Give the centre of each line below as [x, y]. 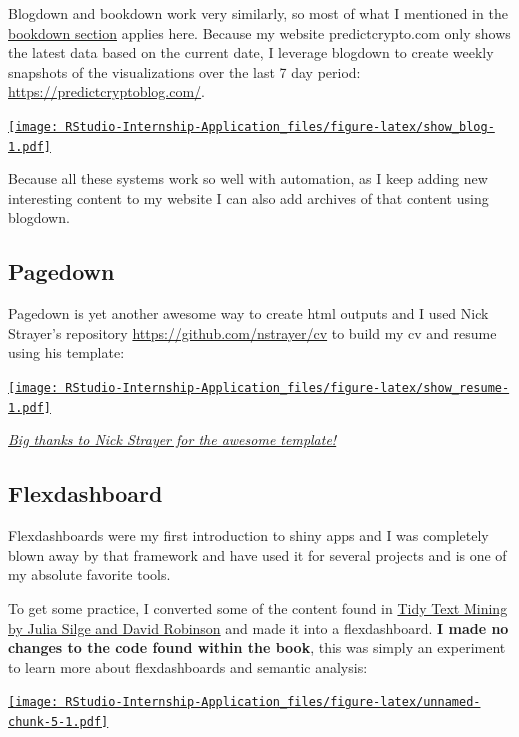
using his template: [66, 352]
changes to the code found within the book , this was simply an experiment [257, 647]
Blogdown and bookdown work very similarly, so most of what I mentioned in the [258, 13]
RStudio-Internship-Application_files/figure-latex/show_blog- [280, 126]
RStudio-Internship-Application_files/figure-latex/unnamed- [273, 702]
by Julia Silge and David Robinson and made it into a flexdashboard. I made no [258, 627]
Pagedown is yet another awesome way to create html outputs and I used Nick [248, 313]
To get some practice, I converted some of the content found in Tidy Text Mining [258, 607]
